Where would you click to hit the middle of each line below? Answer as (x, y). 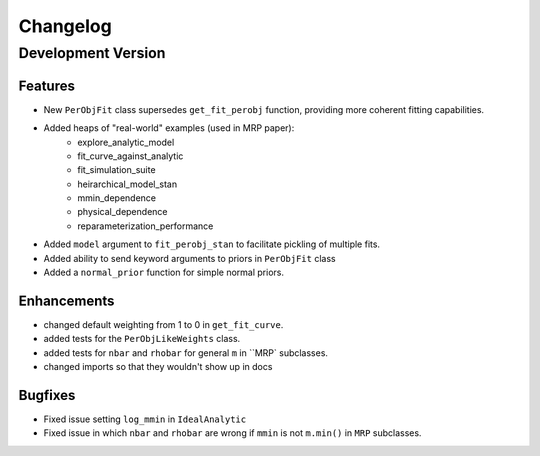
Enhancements (66, 300)
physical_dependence (122, 212)
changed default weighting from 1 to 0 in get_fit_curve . (163, 324)
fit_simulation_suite (116, 170)
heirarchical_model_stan (127, 184)
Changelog (65, 26)
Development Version (92, 53)
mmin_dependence (117, 198)
